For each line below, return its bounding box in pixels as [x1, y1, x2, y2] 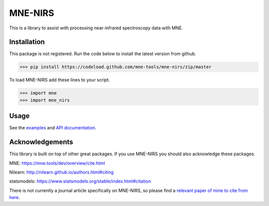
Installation [9, 38, 45, 46]
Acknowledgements [9, 138, 73, 146]
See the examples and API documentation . [9, 125, 97, 131]
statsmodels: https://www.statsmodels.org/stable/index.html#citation [9, 178, 151, 184]
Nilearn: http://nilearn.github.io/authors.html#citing [9, 169, 114, 175]
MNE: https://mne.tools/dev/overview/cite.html [9, 160, 106, 166]
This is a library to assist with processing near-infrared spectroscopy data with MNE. [9, 25, 183, 31]
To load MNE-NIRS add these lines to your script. [9, 77, 110, 83]
